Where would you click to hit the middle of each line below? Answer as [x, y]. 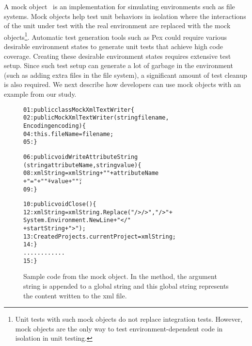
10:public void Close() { [60, 204]
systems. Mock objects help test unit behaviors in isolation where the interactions [125, 16]
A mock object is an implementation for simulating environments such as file [119, 6]
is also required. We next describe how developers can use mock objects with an [123, 84]
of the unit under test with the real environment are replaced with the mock [117, 26]
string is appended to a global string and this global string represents [126, 286]
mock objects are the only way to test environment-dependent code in [119, 328]
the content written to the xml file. [75, 295]
